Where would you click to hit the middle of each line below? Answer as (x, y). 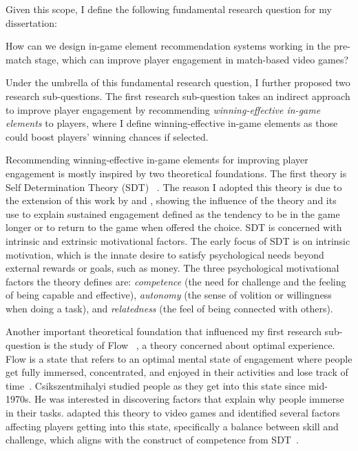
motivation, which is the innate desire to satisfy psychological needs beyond (165, 254)
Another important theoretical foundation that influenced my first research (164, 331)
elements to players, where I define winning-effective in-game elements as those (172, 123)
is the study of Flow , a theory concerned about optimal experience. (189, 345)
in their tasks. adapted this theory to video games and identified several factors (173, 413)
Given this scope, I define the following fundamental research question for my (169, 9)
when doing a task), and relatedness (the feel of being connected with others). (169, 308)
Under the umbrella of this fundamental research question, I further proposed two (178, 82)
